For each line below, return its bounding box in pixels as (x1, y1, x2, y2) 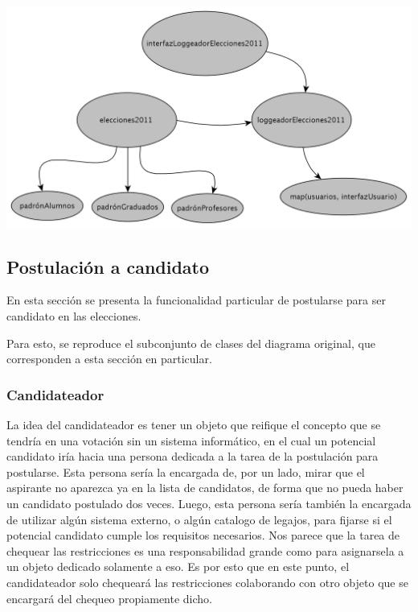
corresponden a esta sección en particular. (6, 350, 212, 367)
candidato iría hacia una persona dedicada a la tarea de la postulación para (6, 448, 379, 465)
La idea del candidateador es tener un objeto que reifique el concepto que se (6, 416, 381, 433)
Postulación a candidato (6, 254, 210, 279)
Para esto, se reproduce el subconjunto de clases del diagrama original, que (6, 334, 375, 351)
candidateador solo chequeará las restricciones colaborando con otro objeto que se (6, 573, 408, 590)
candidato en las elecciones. (6, 308, 141, 325)
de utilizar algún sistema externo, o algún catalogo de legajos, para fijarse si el (6, 511, 392, 527)
